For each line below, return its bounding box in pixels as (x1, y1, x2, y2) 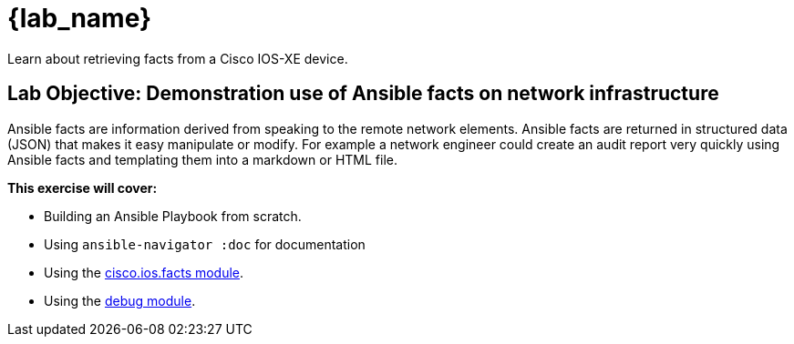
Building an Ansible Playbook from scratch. (44, 207, 302, 224)
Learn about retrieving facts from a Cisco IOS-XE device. (7, 50, 348, 66)
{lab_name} (7, 3, 152, 34)
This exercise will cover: (7, 179, 158, 196)
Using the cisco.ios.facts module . (44, 264, 244, 280)
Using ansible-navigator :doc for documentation (44, 236, 366, 252)
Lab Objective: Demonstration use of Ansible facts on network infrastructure (7, 82, 719, 106)
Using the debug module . (44, 292, 196, 309)
